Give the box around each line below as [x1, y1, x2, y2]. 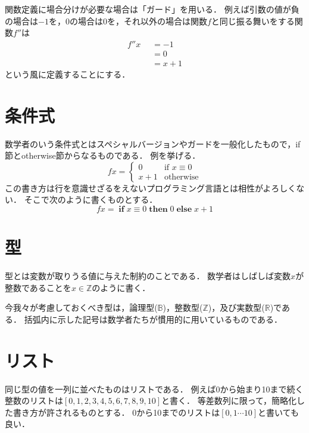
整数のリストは [5, 394, 63, 407]
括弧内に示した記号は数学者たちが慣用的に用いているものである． [24, 313, 283, 325]
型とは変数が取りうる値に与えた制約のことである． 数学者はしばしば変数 [5, 270, 291, 282]
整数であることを [5, 281, 71, 293]
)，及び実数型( [208, 301, 265, 314]
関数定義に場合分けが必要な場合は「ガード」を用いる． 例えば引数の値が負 [5, 3, 299, 15]
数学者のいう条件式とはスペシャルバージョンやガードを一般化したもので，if [5, 137, 301, 150]
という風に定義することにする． [5, 67, 130, 80]
